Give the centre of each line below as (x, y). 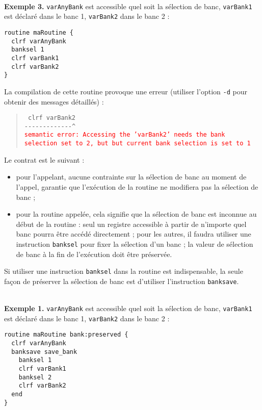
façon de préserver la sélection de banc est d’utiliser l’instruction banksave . (122, 281)
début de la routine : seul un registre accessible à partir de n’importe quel (131, 224)
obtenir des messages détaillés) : (54, 101)
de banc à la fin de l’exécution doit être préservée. (94, 254)
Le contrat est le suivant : (44, 159)
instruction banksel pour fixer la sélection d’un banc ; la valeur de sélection (135, 244)
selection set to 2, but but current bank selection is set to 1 (137, 144)
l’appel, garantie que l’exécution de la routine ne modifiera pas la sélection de (137, 186)
